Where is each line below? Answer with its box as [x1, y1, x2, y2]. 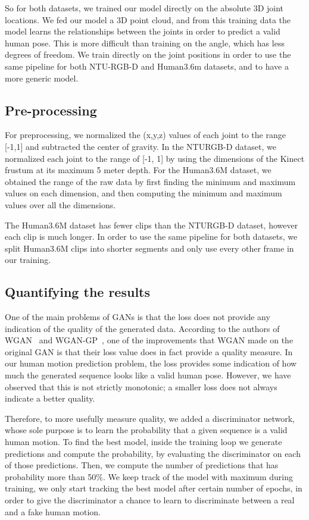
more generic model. [5, 71, 79, 84]
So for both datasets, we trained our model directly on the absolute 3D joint [5, 2, 284, 14]
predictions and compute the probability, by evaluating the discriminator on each [5, 447, 301, 459]
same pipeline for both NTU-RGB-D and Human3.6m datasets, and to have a [5, 59, 289, 72]
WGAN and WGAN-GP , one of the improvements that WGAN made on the [5, 334, 294, 346]
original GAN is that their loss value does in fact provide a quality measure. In [5, 345, 293, 358]
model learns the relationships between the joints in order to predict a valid [5, 25, 280, 37]
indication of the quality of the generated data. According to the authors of [5, 322, 280, 334]
